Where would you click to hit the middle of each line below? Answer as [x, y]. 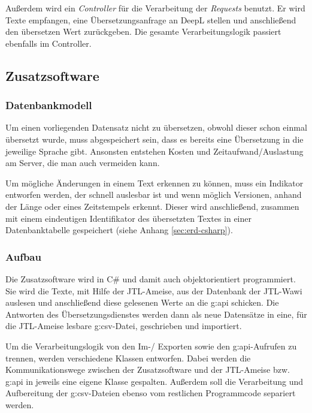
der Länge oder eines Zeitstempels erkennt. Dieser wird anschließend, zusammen [152, 206]
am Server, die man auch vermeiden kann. [83, 163]
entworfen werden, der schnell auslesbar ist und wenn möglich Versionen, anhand [154, 195]
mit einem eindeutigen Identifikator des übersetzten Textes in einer [128, 218]
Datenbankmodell [49, 105]
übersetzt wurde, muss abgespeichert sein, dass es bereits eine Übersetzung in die [155, 139]
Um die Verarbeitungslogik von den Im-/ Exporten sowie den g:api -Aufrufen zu [151, 346]
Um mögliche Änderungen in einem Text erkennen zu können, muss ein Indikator [155, 183]
